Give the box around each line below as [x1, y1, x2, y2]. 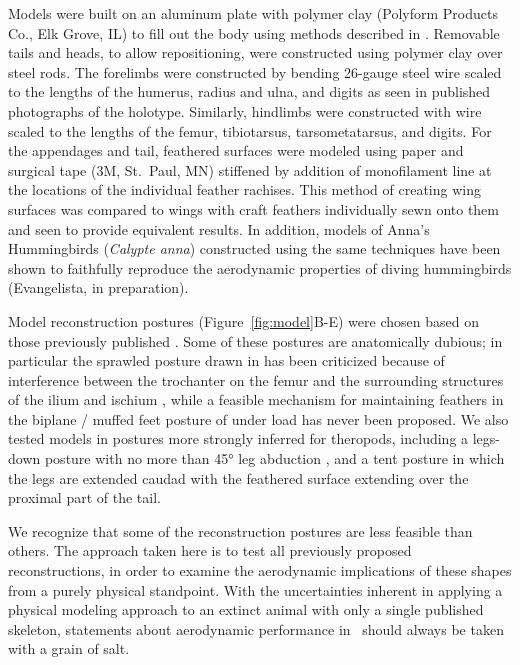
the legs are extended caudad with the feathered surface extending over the [8, 467, 469, 488]
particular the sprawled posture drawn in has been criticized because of [8, 350, 445, 371]
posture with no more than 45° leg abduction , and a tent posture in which [44, 448, 505, 469]
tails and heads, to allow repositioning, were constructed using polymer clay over [8, 42, 503, 63]
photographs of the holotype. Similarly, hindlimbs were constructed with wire [8, 100, 482, 121]
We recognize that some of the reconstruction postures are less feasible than [8, 520, 473, 541]
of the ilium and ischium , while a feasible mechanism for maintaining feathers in [8, 389, 504, 410]
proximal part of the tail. [8, 487, 161, 508]
